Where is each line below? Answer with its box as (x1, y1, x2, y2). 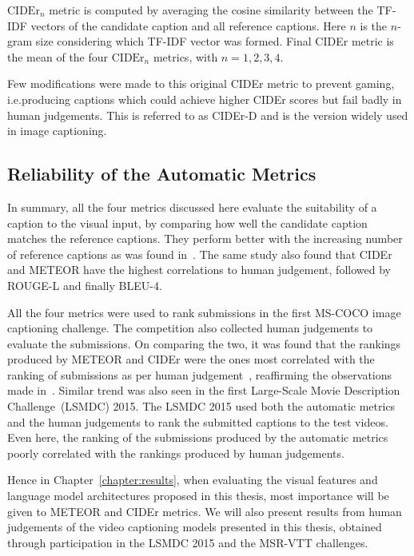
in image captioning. (7, 122, 107, 139)
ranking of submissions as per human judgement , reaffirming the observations (7, 366, 392, 383)
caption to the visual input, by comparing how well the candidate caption (7, 214, 368, 231)
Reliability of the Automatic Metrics (7, 161, 316, 186)
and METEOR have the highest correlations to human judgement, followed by (7, 261, 391, 278)
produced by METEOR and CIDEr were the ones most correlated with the (7, 351, 375, 367)
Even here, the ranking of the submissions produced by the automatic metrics (7, 429, 388, 446)
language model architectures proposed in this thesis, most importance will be (7, 487, 389, 504)
